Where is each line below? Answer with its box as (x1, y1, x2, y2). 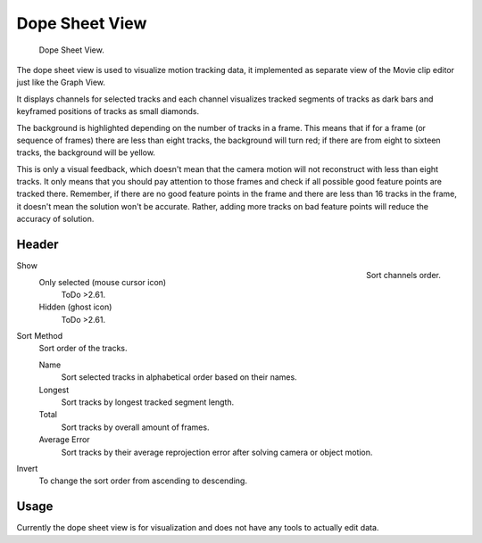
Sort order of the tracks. (38, 343, 129, 354)
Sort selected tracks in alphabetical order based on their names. (61, 372, 298, 383)
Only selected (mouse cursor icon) (38, 276, 167, 287)
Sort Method (16, 331, 63, 341)
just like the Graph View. (16, 77, 106, 88)
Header (16, 237, 59, 252)
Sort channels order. (366, 269, 441, 280)
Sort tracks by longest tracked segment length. (61, 397, 235, 407)
